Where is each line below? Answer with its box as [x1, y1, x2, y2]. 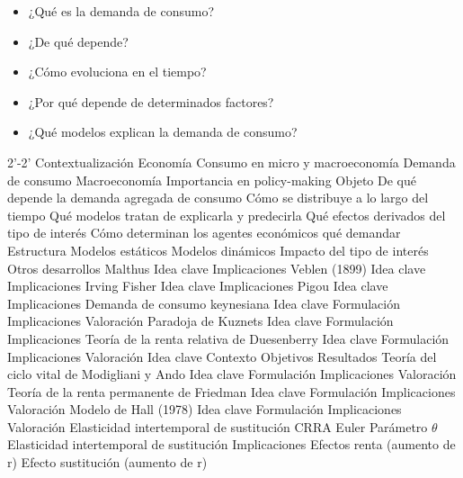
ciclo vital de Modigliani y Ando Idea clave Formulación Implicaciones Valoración [7, 365, 457, 383]
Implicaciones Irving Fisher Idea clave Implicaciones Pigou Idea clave [7, 276, 388, 295]
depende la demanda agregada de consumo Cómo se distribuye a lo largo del [7, 188, 429, 207]
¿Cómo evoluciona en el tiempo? [28, 62, 207, 81]
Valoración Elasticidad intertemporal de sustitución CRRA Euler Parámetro [7, 417, 428, 436]
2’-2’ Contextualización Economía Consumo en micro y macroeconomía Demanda [7, 152, 456, 171]
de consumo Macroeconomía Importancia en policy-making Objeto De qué [7, 170, 416, 189]
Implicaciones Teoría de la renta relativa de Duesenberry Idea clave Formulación [7, 329, 450, 347]
